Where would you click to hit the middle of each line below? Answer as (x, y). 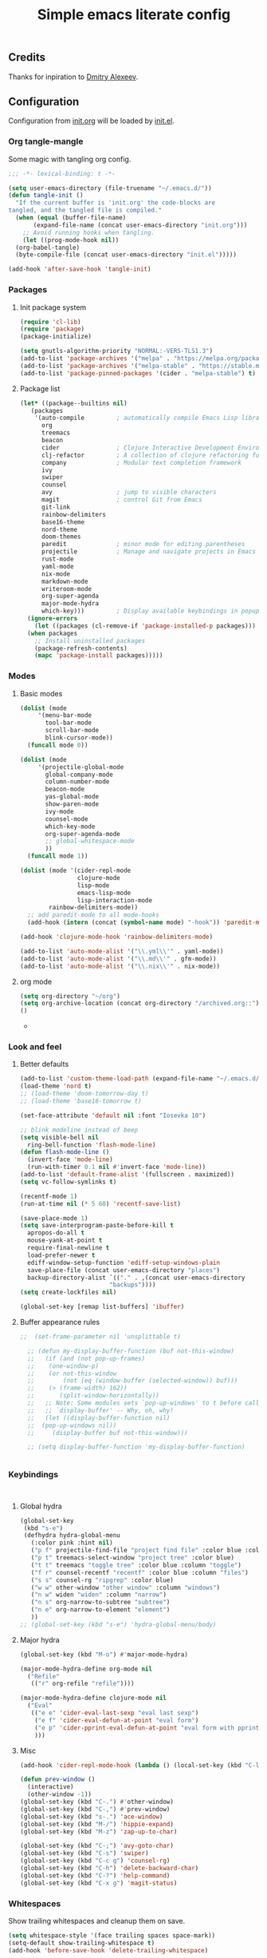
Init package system (53, 307)
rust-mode (57, 559)
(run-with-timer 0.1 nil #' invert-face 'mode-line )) (117, 1167)
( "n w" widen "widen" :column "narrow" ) (99, 1595)
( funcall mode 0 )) (58, 745)
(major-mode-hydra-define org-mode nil (86, 1669)
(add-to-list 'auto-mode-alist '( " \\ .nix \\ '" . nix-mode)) (120, 966)
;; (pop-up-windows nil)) (72, 1425)
